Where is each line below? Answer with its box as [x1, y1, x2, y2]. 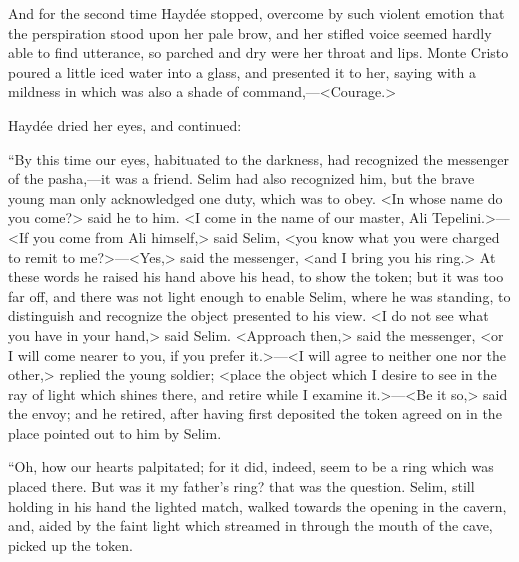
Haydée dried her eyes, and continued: [8, 114, 242, 135]
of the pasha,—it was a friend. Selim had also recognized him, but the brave [8, 168, 475, 189]
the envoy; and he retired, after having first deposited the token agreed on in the [8, 403, 502, 424]
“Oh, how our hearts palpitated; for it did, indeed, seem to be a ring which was [8, 456, 494, 477]
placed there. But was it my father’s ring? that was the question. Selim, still [8, 476, 475, 497]
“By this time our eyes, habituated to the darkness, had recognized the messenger [8, 148, 509, 169]
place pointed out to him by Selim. [8, 422, 222, 443]
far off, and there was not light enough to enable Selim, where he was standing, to [8, 285, 511, 306]
